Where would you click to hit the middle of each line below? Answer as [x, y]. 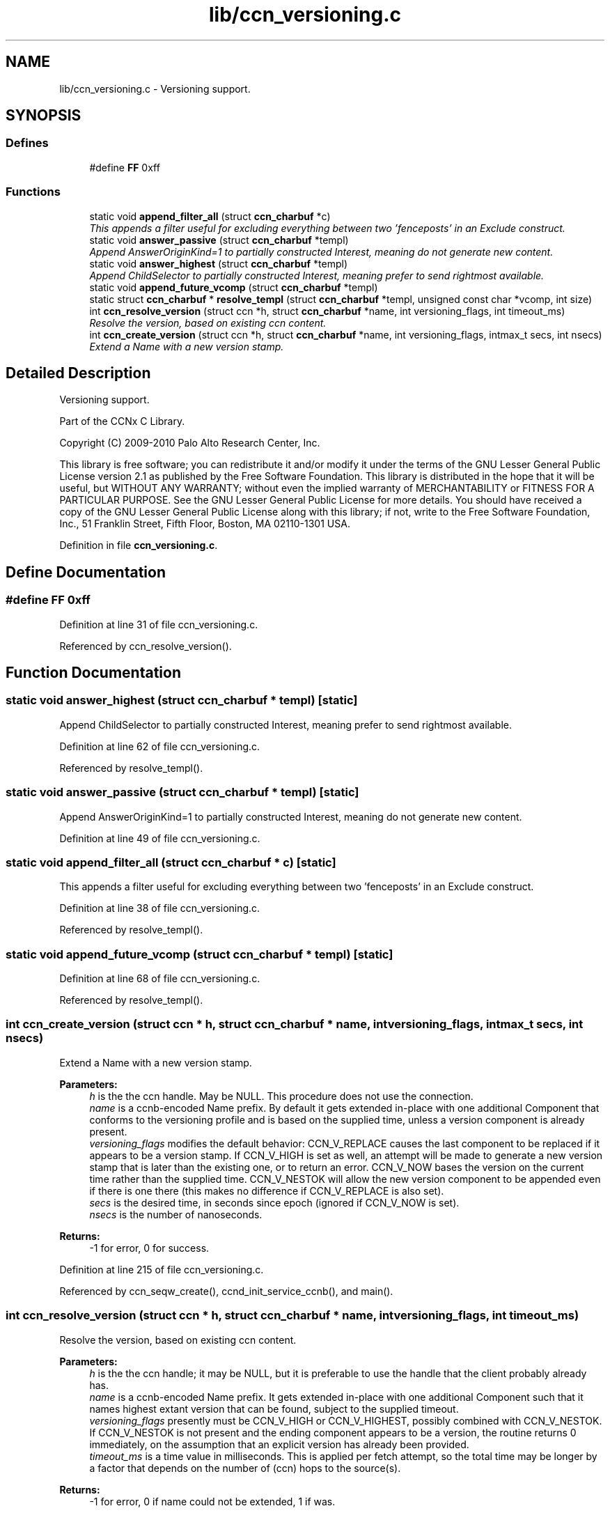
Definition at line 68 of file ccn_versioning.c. [160, 979]
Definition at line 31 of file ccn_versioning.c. [159, 624]
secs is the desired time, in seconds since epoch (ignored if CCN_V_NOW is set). [274, 1202]
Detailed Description [78, 373]
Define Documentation [86, 572]
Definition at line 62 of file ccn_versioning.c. [160, 746]
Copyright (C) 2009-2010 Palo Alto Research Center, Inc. [190, 443]
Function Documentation [93, 673]
